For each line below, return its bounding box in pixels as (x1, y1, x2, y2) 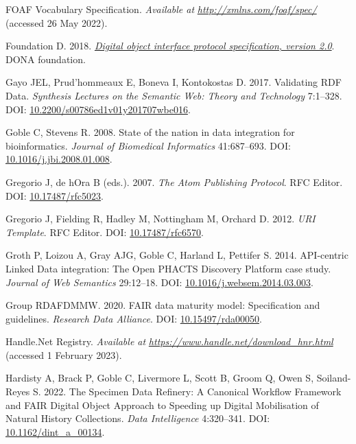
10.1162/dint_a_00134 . (5, 424, 105, 439)
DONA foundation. (5, 51, 86, 66)
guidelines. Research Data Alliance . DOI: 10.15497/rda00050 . (5, 311, 262, 325)
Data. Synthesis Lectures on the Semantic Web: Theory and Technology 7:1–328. (5, 88, 342, 102)
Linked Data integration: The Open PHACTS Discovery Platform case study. (5, 261, 331, 275)
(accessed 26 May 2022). (5, 15, 108, 30)
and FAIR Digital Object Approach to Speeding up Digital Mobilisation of (5, 397, 319, 412)
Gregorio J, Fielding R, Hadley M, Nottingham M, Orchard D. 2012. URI (5, 211, 316, 226)
